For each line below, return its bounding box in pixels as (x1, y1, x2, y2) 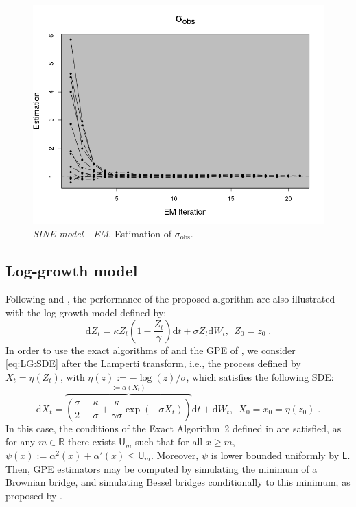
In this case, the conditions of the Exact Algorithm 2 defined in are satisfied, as (5, 421, 342, 435)
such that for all (135, 434, 203, 449)
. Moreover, (150, 447, 199, 462)
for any (5, 434, 36, 449)
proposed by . (5, 488, 62, 502)
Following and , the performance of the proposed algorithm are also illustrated (5, 292, 335, 306)
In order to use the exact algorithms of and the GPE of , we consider (5, 342, 296, 357)
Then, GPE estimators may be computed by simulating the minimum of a (5, 461, 318, 475)
